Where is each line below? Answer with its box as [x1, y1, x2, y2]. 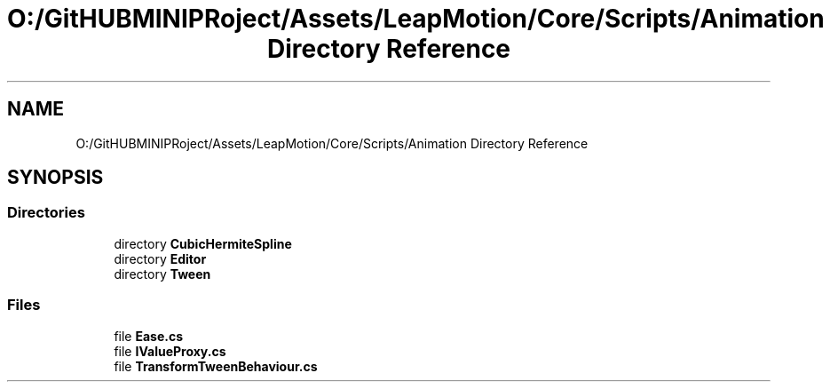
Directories [7, 203, 85, 222]
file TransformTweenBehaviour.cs [114, 358, 318, 374]
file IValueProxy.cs [114, 343, 226, 359]
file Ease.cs [114, 328, 184, 344]
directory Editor [114, 250, 207, 266]
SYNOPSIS [7, 166, 104, 189]
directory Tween [114, 266, 211, 282]
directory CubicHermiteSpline [114, 235, 292, 251]
